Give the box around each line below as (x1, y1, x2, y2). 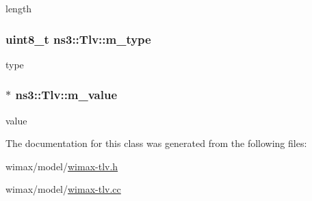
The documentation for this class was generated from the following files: (5, 136, 307, 150)
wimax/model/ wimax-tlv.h (5, 159, 118, 173)
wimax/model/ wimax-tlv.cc (5, 182, 121, 196)
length (5, 1, 32, 15)
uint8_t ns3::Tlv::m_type (5, 30, 151, 47)
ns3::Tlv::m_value (15, 86, 118, 103)
